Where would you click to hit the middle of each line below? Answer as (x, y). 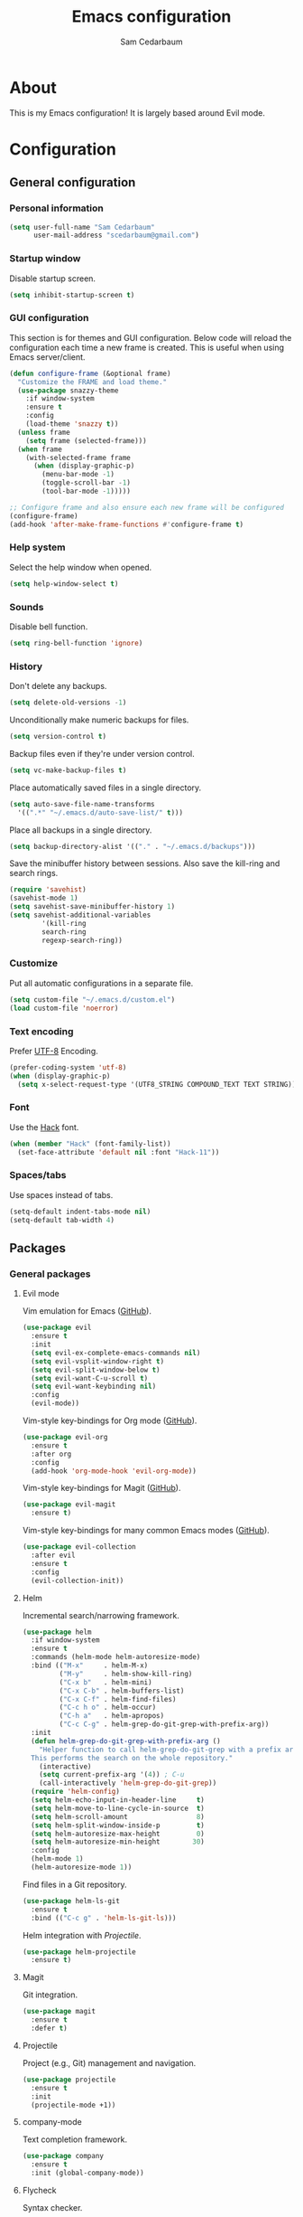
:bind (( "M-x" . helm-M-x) (90, 1665)
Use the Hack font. (44, 1127)
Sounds (27, 607)
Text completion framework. (75, 2139)
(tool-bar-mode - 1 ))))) (86, 491)
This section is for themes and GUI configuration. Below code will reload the (151, 337)
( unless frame (44, 432)
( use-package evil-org (65, 1438)
